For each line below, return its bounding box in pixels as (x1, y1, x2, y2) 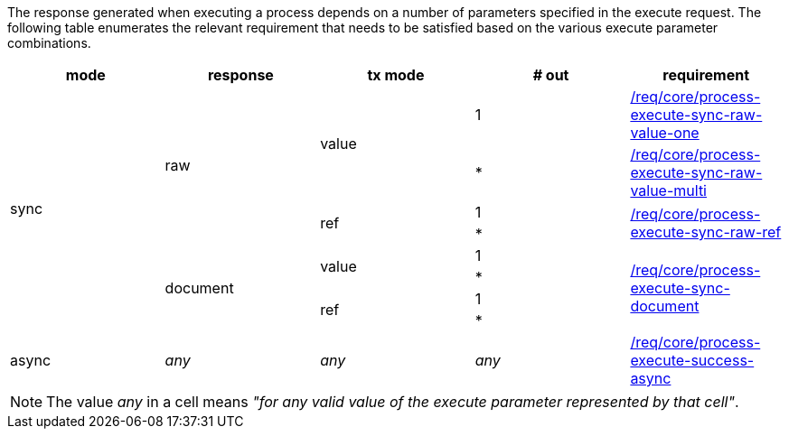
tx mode (367, 66, 425, 84)
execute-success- (630, 351, 755, 369)
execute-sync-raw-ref (630, 223, 782, 241)
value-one (630, 124, 700, 142)
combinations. (7, 35, 91, 51)
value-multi (630, 181, 707, 199)
